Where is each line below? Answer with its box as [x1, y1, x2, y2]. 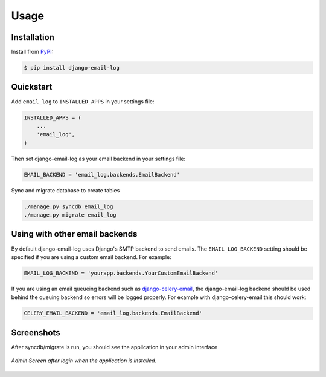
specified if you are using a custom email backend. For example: [11, 253, 171, 260]
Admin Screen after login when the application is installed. [11, 357, 157, 364]
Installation [11, 32, 54, 42]
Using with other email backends [11, 229, 138, 239]
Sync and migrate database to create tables [11, 186, 120, 194]
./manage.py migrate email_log [24, 212, 117, 218]
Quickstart [11, 82, 53, 92]
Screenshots [11, 327, 60, 338]
